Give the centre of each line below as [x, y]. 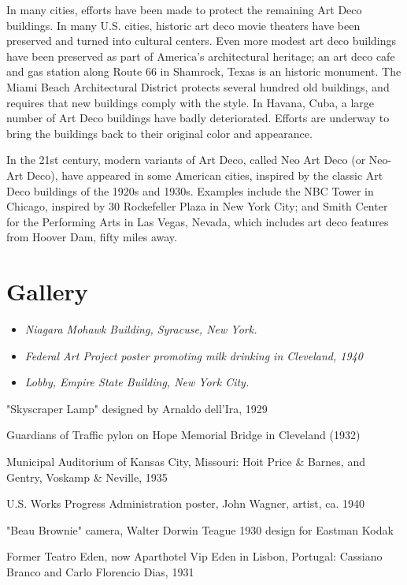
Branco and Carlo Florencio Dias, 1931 [100, 571]
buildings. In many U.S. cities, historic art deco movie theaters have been [183, 25]
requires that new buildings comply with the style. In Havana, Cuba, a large [191, 102]
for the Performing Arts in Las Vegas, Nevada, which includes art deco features [198, 221]
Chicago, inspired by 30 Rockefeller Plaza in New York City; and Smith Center [197, 206]
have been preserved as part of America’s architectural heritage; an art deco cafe [201, 56]
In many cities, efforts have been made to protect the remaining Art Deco [184, 9]
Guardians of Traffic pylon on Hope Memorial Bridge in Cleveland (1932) [183, 435]
